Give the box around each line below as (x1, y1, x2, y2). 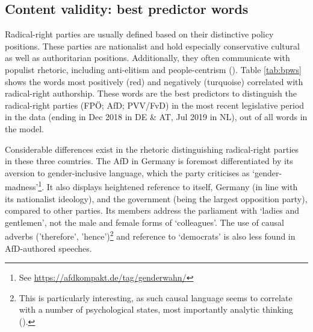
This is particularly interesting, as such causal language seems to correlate (19, 291, 293, 304)
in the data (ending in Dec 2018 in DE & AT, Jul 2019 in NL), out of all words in (5, 110, 308, 123)
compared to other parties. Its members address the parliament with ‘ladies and (5, 204, 300, 217)
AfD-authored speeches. (5, 241, 92, 254)
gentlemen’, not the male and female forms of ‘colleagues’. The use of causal (5, 215, 284, 228)
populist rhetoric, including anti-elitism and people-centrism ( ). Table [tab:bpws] (5, 63, 302, 75)
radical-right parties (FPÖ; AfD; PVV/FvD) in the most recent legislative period (5, 98, 305, 111)
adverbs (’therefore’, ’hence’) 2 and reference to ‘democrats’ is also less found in (5, 228, 296, 243)
